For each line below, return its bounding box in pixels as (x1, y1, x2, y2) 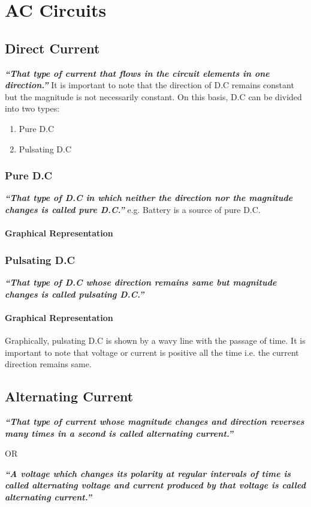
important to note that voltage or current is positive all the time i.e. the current (5, 346, 299, 358)
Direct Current (5, 38, 100, 57)
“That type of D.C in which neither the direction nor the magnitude (5, 191, 293, 204)
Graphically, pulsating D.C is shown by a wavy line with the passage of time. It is (5, 334, 306, 346)
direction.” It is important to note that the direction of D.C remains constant (5, 79, 294, 91)
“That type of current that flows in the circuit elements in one (5, 67, 270, 79)
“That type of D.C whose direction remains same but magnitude (5, 275, 277, 288)
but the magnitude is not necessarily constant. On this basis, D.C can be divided (5, 90, 302, 103)
